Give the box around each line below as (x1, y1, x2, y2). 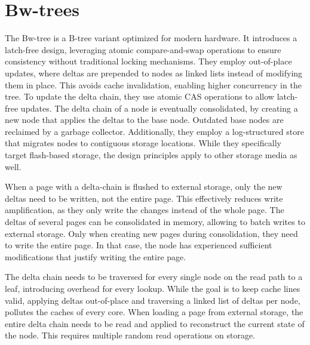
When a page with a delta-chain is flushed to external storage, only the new (5, 180, 283, 193)
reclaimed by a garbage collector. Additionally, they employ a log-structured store (5, 125, 304, 137)
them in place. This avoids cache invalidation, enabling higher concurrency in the (5, 78, 302, 91)
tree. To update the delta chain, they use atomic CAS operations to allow (5, 90, 274, 103)
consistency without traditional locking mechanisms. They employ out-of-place (5, 55, 292, 67)
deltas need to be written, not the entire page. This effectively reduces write (5, 192, 283, 204)
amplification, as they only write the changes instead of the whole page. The (5, 204, 284, 216)
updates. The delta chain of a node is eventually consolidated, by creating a (20, 101, 298, 114)
